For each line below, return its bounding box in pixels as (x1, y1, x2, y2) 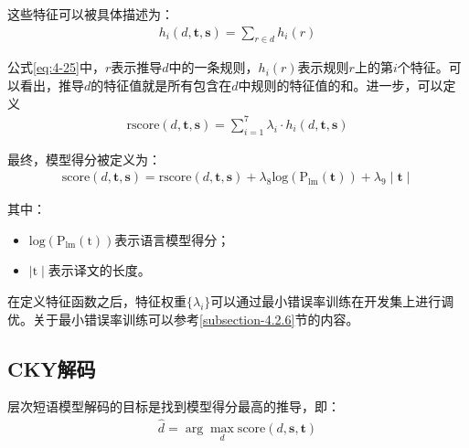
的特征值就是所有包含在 (91, 76, 232, 95)
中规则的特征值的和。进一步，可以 (238, 76, 443, 95)
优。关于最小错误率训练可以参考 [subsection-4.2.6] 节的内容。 (7, 309, 359, 328)
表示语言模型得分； (114, 229, 230, 249)
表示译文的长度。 (48, 261, 151, 280)
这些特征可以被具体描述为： (7, 5, 174, 23)
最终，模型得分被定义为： (7, 149, 161, 168)
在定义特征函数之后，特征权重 (7, 291, 187, 310)
